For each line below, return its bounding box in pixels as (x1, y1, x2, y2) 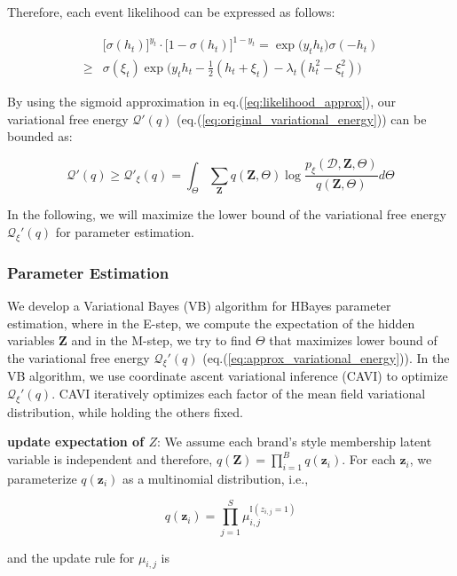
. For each (342, 450, 396, 469)
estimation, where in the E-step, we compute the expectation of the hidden (7, 313, 415, 332)
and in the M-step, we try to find (71, 331, 252, 350)
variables (7, 331, 55, 350)
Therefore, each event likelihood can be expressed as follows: (7, 3, 335, 20)
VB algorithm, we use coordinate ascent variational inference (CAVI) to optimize (7, 367, 448, 385)
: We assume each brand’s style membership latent (156, 432, 432, 451)
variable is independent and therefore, (7, 450, 213, 469)
